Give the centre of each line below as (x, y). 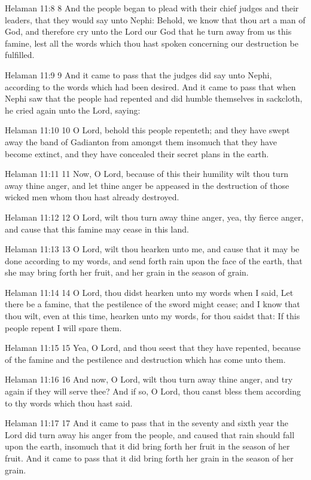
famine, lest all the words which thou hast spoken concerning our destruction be (152, 43)
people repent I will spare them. (63, 327)
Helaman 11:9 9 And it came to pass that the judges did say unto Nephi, (138, 74)
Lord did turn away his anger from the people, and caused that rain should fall (150, 434)
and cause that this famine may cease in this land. (97, 229)
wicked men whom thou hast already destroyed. (92, 197)
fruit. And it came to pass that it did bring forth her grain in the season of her (149, 458)
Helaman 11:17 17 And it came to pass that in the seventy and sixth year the (147, 423)
